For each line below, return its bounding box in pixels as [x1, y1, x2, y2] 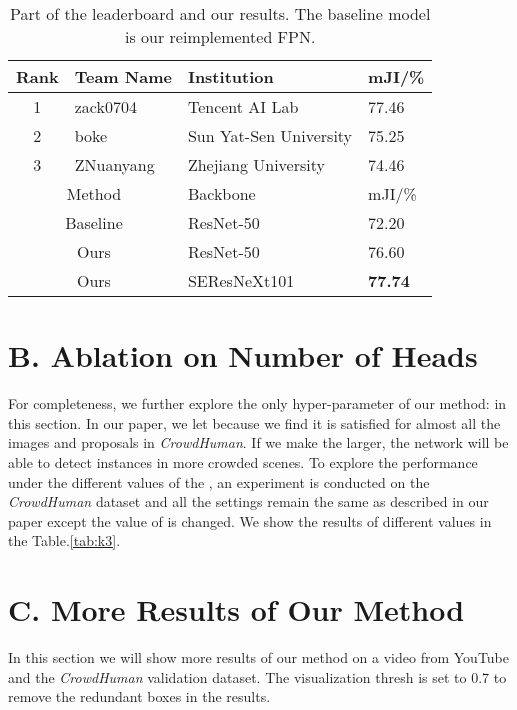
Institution [187, 65, 274, 88]
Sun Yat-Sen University [187, 124, 353, 147]
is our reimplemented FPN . [125, 25, 316, 48]
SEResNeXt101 [187, 269, 295, 292]
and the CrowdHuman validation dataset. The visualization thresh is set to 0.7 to [8, 666, 507, 687]
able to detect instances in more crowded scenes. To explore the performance [8, 451, 478, 472]
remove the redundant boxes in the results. [8, 686, 271, 707]
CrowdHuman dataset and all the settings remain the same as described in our [8, 491, 489, 512]
